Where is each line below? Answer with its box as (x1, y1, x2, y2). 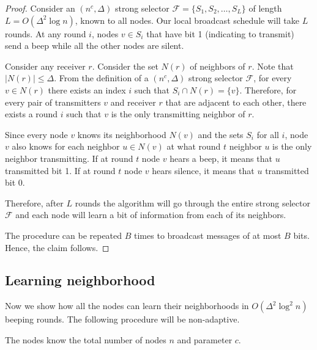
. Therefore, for (239, 83, 297, 96)
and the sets (198, 128, 244, 140)
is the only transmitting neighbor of (111, 108, 245, 120)
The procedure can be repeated (5, 228, 122, 241)
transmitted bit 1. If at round (5, 164, 116, 177)
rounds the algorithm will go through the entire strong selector (75, 196, 310, 209)
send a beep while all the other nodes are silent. (5, 39, 184, 52)
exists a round (5, 108, 58, 120)
